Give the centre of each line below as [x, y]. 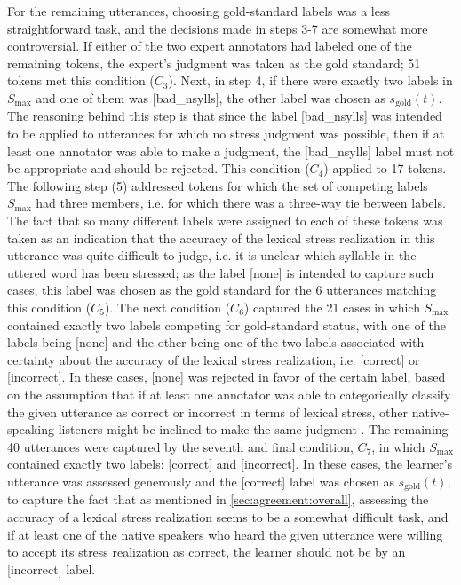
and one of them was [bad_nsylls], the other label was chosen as [211, 97]
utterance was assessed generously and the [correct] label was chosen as [201, 481]
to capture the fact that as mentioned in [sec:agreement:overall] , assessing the [218, 499]
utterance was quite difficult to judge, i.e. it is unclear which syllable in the [212, 255]
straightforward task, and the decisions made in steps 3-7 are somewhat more [218, 28]
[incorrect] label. [52, 569]
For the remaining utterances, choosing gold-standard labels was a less [199, 11]
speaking [31, 429]
